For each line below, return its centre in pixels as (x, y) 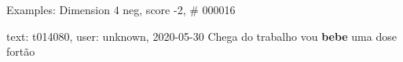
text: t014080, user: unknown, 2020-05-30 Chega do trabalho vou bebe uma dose (201, 36)
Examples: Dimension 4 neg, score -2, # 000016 (121, 9)
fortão (21, 51)
